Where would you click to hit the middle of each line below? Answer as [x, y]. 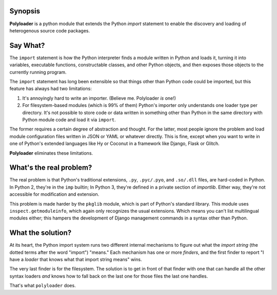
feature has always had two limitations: [51, 89]
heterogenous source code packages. [50, 30]
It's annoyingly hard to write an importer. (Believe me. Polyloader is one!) [99, 98]
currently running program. [38, 72]
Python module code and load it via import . [69, 119]
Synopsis [25, 11]
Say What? [27, 45]
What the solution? [41, 233]
